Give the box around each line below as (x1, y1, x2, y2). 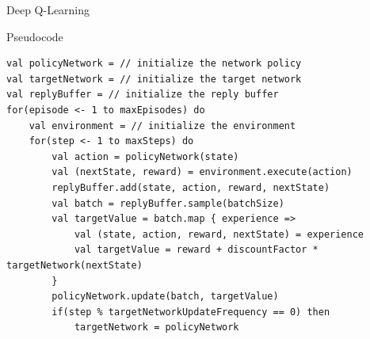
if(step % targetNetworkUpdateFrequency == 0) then (51, 306, 330, 318)
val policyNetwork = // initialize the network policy (6, 58, 302, 70)
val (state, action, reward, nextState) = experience (74, 228, 364, 240)
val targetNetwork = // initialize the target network (6, 73, 302, 85)
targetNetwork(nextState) (6, 259, 143, 271)
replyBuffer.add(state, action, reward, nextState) (51, 181, 330, 193)
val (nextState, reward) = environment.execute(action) (51, 166, 353, 178)
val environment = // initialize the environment (29, 120, 296, 131)
